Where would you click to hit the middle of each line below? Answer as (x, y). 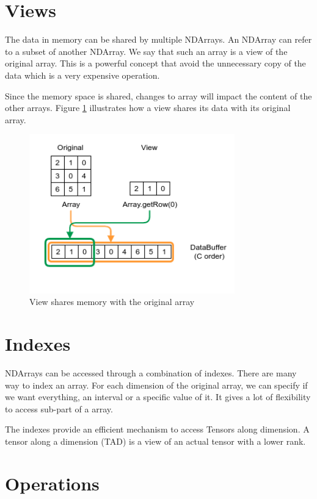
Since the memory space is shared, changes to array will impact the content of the (158, 95)
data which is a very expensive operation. (82, 75)
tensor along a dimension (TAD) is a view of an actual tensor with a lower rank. (155, 441)
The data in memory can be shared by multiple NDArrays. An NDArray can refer (158, 39)
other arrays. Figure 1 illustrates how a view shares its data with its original (148, 108)
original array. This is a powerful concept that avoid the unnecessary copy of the (155, 63)
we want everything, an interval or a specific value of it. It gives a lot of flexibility (158, 397)
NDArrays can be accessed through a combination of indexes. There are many (151, 373)
